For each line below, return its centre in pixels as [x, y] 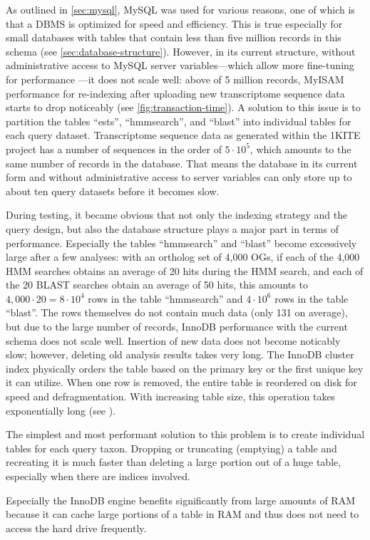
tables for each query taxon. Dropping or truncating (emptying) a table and [171, 448]
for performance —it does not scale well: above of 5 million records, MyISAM [175, 79]
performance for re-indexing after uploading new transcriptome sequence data [175, 93]
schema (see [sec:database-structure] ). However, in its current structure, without [181, 51]
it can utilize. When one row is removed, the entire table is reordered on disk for [181, 382]
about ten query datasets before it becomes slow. [113, 191]
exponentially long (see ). [61, 410]
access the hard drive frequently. [76, 528]
